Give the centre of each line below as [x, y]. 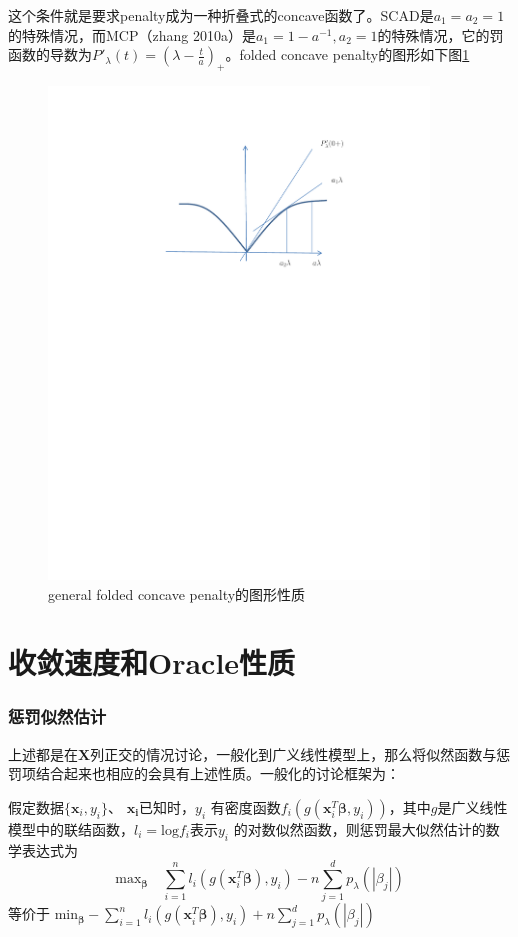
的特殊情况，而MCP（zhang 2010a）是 [132, 34]
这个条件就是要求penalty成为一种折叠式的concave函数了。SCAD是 [221, 15]
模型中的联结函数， [71, 828]
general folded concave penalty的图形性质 [177, 593]
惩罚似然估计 [57, 716]
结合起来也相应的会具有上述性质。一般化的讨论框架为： [217, 773]
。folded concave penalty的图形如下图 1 [347, 54]
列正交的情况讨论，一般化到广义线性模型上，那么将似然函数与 [293, 753]
